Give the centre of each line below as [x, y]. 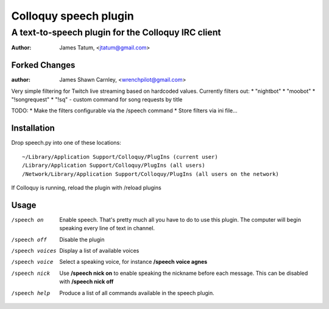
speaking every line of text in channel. [107, 228]
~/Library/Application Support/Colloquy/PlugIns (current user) [120, 157]
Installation [33, 128]
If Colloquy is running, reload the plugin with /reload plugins [86, 187]
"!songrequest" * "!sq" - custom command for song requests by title [97, 100]
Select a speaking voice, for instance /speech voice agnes [133, 262]
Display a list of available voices [99, 251]
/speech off [29, 239]
